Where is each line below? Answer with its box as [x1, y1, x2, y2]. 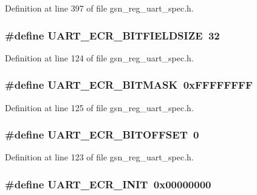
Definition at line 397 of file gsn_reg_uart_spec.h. [5, 2, 194, 14]
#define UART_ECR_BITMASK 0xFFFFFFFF [5, 77, 253, 92]
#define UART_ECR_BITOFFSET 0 [5, 127, 199, 142]
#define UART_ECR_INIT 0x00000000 [5, 176, 211, 191]
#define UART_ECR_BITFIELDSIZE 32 [5, 27, 220, 43]
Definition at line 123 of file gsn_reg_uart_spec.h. [5, 151, 194, 163]
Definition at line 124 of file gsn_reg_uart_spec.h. [5, 51, 194, 64]
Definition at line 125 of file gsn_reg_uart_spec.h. [5, 101, 194, 114]
